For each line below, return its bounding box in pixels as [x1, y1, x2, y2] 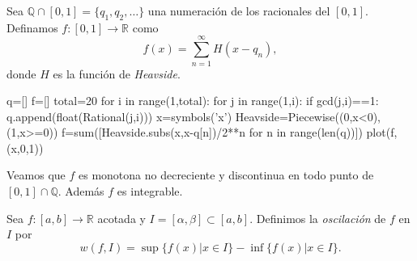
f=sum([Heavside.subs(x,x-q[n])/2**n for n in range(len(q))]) [62, 124, 363, 141]
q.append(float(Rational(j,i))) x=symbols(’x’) [6, 107, 232, 124]
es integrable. [117, 183, 183, 200]
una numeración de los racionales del [147, 2, 330, 19]
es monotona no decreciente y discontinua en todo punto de [78, 166, 374, 183]
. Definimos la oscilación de [249, 209, 386, 226]
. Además [57, 183, 104, 200]
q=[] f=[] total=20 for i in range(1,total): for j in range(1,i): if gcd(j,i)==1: [6, 92, 379, 109]
